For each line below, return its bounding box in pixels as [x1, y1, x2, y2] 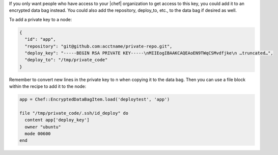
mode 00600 [25, 131, 51, 137]
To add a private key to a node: [9, 16, 72, 22]
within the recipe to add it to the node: [9, 83, 86, 89]
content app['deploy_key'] [25, 117, 90, 123]
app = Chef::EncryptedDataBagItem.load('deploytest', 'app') [19, 97, 170, 103]
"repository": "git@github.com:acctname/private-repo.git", [25, 43, 172, 49]
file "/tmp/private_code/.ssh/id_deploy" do [19, 110, 129, 116]
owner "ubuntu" [25, 124, 61, 129]
